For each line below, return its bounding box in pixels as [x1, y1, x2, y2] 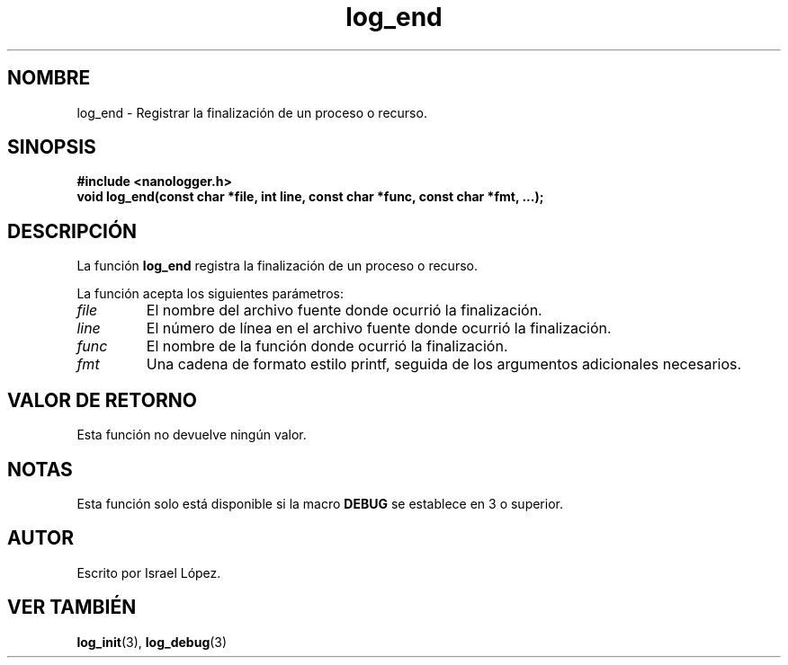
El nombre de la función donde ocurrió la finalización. [146, 337, 508, 356]
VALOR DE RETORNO [7, 388, 197, 412]
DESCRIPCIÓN [7, 219, 138, 243]
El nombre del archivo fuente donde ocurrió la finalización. [146, 301, 542, 320]
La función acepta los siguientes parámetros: [76, 286, 344, 302]
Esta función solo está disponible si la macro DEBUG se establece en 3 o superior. [76, 495, 563, 511]
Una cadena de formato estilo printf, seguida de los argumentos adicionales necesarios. [146, 355, 742, 374]
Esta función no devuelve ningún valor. [76, 427, 307, 443]
